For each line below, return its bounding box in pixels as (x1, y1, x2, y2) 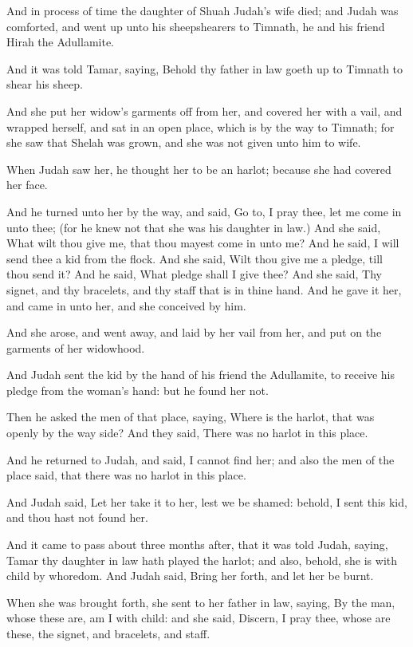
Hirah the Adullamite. (6, 34, 115, 50)
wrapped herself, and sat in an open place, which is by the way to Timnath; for (6, 118, 395, 135)
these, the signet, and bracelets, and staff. (6, 625, 210, 641)
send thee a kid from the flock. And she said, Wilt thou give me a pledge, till (6, 250, 383, 266)
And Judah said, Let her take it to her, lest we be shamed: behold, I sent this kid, (6, 493, 407, 510)
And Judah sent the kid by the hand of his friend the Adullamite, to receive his (6, 366, 395, 383)
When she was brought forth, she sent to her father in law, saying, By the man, (6, 594, 395, 610)
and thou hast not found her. (6, 509, 148, 526)
